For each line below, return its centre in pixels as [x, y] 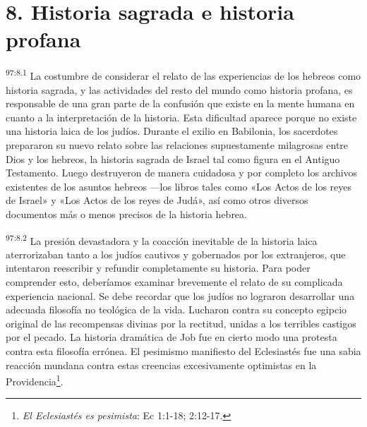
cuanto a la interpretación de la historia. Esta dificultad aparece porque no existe [181, 117]
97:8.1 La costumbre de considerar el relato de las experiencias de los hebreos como [183, 74]
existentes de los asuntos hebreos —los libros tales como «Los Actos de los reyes [179, 186]
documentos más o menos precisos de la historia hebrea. [126, 213]
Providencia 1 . [35, 380]
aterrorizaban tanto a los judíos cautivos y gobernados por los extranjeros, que [176, 254]
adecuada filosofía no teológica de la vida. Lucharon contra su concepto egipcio [176, 309]
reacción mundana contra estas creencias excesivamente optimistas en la [161, 365]
